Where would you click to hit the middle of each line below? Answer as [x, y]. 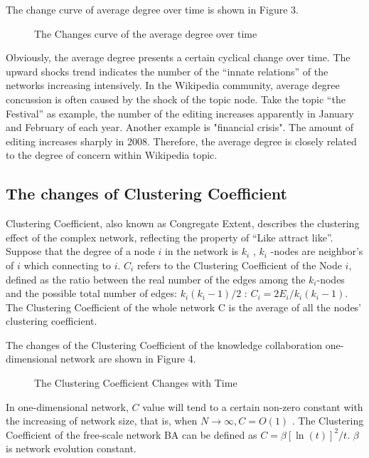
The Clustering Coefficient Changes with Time [136, 383]
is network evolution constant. [71, 448]
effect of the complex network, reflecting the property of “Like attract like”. [170, 237]
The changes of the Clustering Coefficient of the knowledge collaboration [164, 344]
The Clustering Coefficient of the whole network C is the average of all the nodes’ [184, 307]
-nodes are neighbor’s [317, 251]
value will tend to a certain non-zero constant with [253, 406]
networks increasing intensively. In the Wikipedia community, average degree [173, 85]
